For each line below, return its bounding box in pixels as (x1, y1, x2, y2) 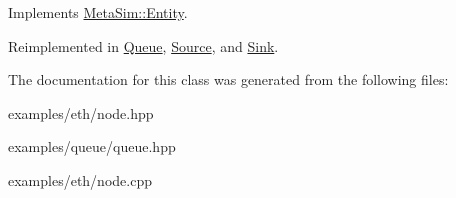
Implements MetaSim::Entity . (8, 2, 188, 22)
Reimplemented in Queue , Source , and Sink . (8, 35, 279, 56)
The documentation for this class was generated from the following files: (8, 69, 449, 90)
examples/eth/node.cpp (8, 169, 152, 190)
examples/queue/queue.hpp (8, 136, 176, 157)
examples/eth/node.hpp (8, 102, 154, 123)
